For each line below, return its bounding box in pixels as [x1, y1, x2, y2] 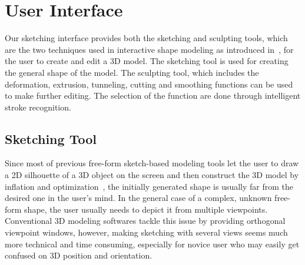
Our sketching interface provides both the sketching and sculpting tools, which [5, 32, 288, 44]
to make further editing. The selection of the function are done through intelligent [5, 89, 301, 102]
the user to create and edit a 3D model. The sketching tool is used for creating [5, 55, 289, 67]
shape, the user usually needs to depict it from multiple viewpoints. [24, 203, 268, 215]
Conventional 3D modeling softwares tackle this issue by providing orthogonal [5, 214, 286, 227]
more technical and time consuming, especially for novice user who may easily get [5, 237, 300, 250]
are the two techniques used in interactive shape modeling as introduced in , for [5, 43, 294, 55]
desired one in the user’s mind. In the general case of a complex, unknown [5, 192, 272, 204]
